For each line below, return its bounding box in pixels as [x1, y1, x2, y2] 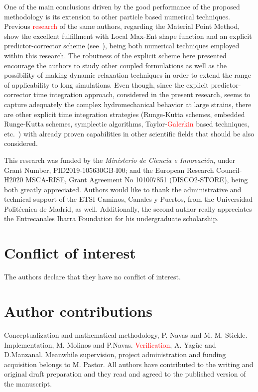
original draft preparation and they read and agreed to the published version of [4, 369, 246, 379]
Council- [216, 164, 242, 175]
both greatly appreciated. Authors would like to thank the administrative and [4, 184, 242, 194]
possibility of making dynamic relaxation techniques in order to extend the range [4, 70, 251, 80]
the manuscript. [4, 378, 52, 389]
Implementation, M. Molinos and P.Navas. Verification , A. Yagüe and [4, 339, 216, 350]
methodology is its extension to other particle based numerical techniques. [4, 11, 230, 21]
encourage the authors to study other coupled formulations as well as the [4, 60, 227, 70]
